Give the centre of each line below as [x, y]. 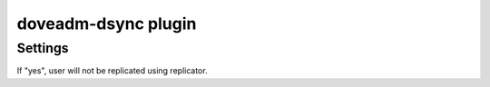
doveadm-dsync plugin [107, 24]
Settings [43, 48]
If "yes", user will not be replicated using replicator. [112, 71]
